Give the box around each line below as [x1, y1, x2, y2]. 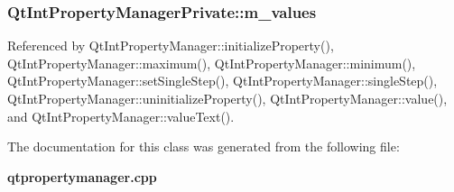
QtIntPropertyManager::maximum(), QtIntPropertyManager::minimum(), [7, 53, 416, 72]
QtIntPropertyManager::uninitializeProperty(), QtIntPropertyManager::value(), [7, 89, 448, 107]
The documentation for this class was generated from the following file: [7, 137, 400, 156]
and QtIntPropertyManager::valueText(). [7, 106, 235, 125]
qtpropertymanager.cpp [7, 167, 157, 186]
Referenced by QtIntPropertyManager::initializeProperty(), [7, 36, 334, 55]
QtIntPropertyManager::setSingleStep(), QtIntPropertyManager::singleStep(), [7, 71, 438, 90]
